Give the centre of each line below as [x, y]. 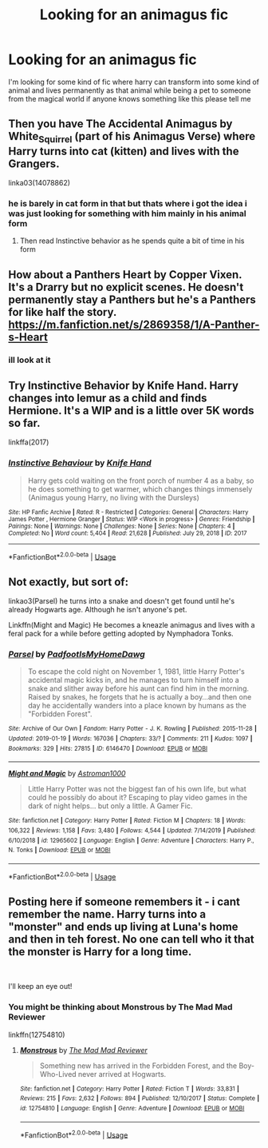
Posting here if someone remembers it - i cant [124, 902]
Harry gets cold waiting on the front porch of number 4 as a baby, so [141, 480]
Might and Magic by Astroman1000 [67, 774]
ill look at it [30, 360]
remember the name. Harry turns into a [107, 914]
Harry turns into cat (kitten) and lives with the [124, 151]
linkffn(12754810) [37, 1034]
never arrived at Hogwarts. [122, 1074]
